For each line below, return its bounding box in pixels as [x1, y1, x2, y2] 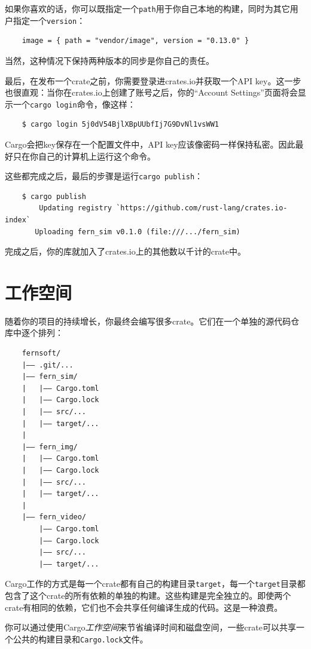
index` [5, 215, 31, 224]
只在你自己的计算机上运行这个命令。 [13, 149, 155, 162]
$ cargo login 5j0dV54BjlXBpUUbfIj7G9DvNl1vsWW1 [22, 120, 219, 129]
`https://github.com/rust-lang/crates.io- [116, 204, 288, 213]
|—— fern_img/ [22, 442, 78, 451]
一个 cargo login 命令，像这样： [13, 97, 136, 110]
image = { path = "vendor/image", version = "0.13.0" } [22, 36, 249, 45]
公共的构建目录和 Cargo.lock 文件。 [13, 632, 148, 645]
